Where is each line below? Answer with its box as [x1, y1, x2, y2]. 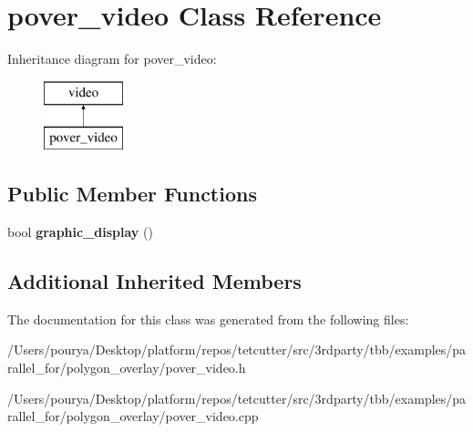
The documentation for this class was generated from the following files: [7, 309, 409, 328]
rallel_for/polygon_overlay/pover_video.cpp [7, 406, 259, 426]
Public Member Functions [7, 180, 257, 208]
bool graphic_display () [7, 222, 153, 242]
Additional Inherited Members [7, 267, 302, 295]
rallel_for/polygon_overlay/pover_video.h [7, 358, 246, 377]
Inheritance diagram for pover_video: [7, 49, 217, 68]
